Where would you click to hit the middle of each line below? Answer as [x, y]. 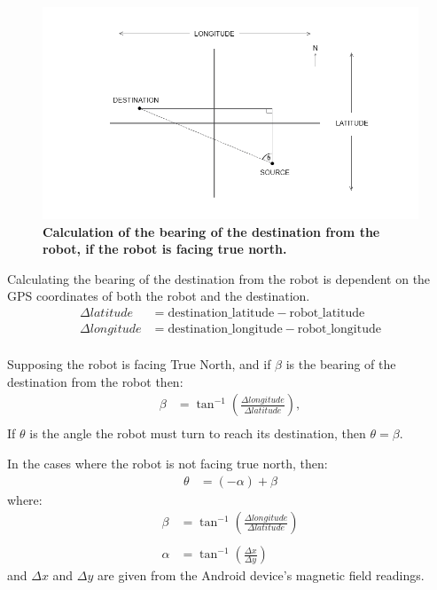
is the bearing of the [341, 364]
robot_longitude [339, 330]
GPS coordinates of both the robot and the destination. [159, 296]
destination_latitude [221, 313]
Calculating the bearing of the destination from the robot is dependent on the [219, 278]
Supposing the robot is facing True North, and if [139, 364]
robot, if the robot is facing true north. [165, 249]
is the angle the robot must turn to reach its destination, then [198, 433]
